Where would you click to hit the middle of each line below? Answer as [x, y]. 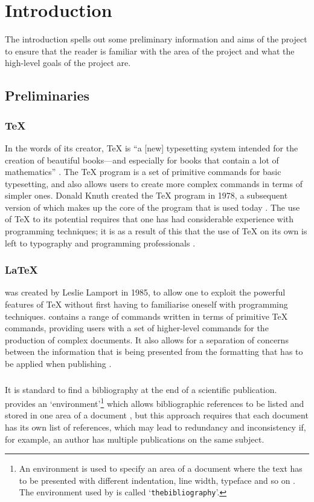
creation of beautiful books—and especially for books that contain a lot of [142, 160]
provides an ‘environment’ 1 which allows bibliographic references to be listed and [155, 402]
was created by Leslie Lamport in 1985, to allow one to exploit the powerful [145, 292]
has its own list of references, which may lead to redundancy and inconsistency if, [155, 427]
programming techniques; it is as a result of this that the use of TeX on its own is [156, 231]
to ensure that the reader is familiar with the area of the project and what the [150, 51]
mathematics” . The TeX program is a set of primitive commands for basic [143, 172]
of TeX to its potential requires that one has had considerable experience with [149, 219]
